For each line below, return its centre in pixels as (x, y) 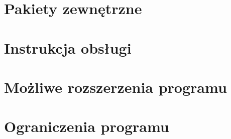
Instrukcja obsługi (68, 47)
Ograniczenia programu (87, 126)
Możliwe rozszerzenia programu (115, 87)
